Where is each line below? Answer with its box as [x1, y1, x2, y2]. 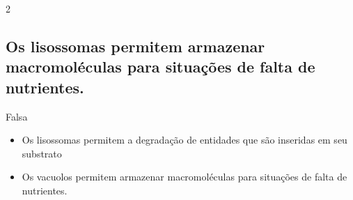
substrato [22, 146, 62, 160]
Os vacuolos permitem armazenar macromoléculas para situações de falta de [22, 169, 347, 184]
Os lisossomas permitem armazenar [6, 35, 265, 56]
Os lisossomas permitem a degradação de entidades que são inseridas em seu [22, 132, 347, 147]
